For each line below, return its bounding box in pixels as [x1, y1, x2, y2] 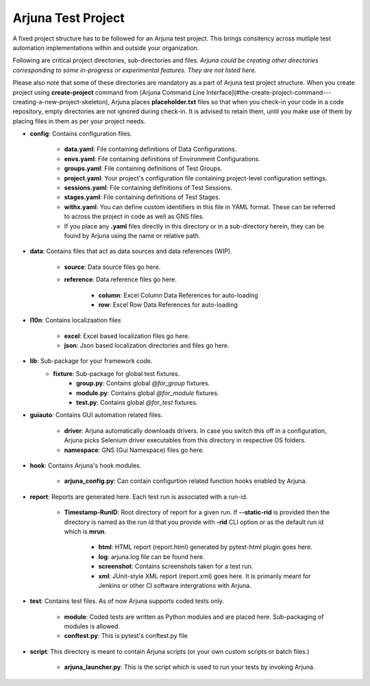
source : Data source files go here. [64, 263, 161, 271]
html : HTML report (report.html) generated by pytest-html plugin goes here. [98, 543, 313, 552]
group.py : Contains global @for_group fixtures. [76, 379, 210, 388]
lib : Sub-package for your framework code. [29, 357, 153, 365]
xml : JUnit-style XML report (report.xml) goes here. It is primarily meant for [98, 571, 311, 580]
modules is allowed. [64, 622, 120, 630]
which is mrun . [64, 527, 107, 535]
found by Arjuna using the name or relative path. [64, 231, 201, 239]
